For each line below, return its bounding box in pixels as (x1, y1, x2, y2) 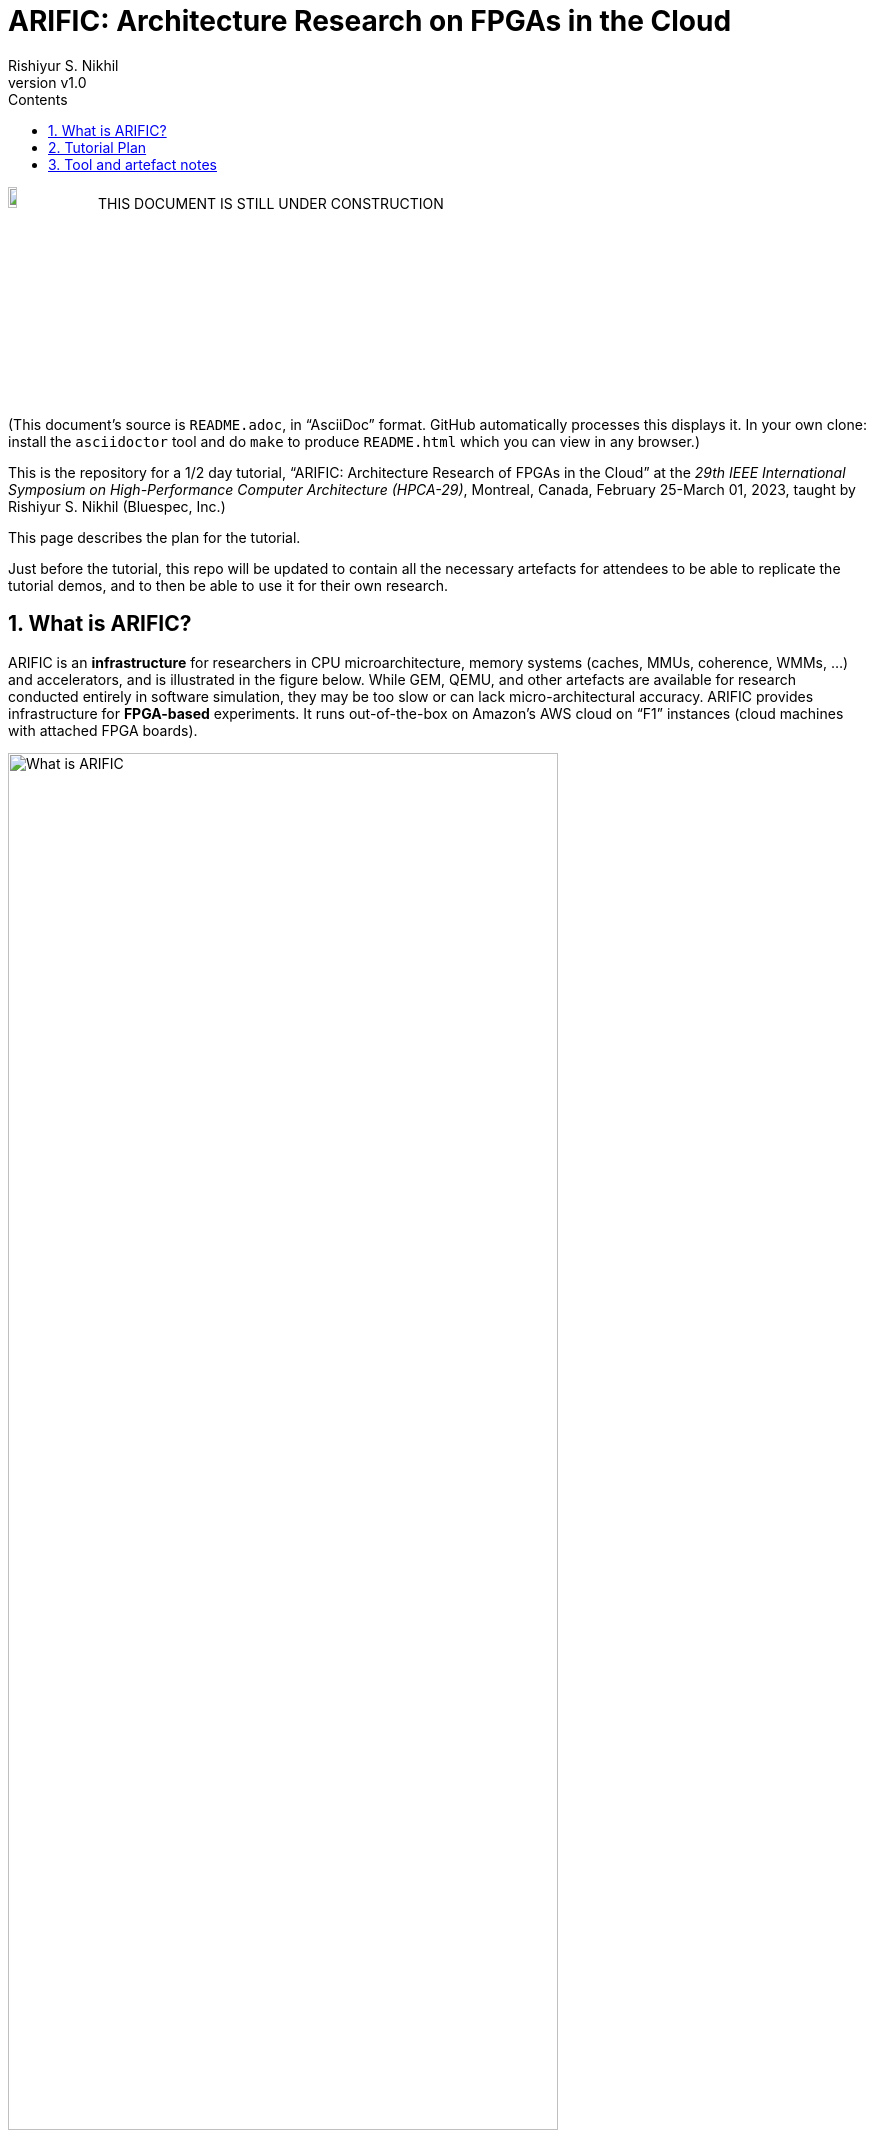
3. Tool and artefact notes (48, 155, 217, 173)
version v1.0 (8, 73, 87, 91)
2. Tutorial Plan (48, 138, 147, 156)
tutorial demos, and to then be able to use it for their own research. (8, 576, 449, 594)
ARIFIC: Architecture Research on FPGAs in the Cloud (8, 4, 732, 38)
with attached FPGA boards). (8, 721, 198, 739)
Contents (8, 90, 68, 108)
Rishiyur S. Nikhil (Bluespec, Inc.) (8, 497, 226, 515)
